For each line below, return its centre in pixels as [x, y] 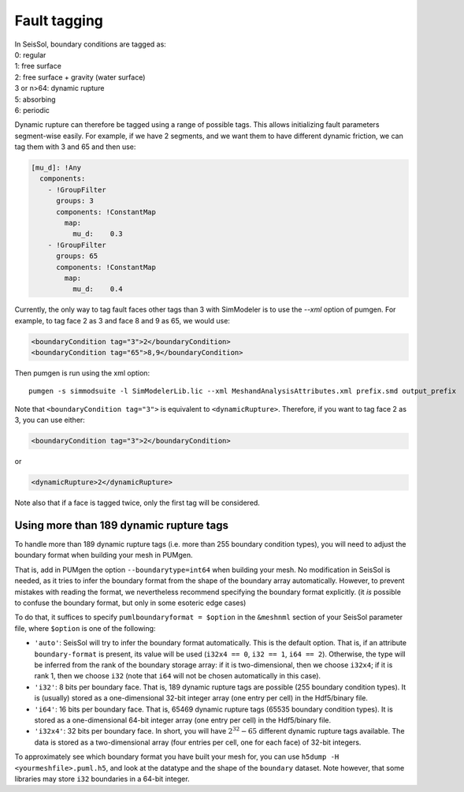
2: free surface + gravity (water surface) [80, 77]
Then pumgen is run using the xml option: [82, 373]
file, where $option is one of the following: [85, 628]
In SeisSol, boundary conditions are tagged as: [91, 44]
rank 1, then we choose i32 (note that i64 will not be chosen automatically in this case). [178, 676]
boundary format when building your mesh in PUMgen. [104, 555]
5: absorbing [35, 99]
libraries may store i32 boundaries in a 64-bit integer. [102, 779]
